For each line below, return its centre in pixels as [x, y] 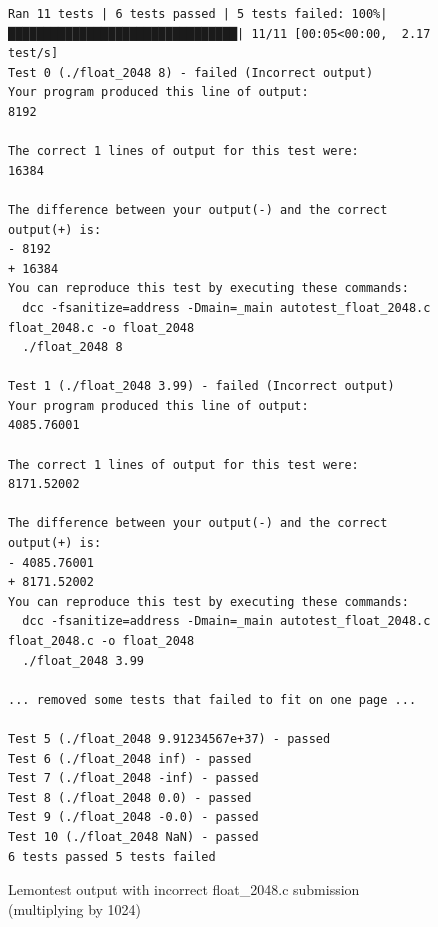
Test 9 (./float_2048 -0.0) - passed [133, 817]
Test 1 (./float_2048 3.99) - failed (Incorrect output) [201, 386]
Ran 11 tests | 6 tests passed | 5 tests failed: [176, 14]
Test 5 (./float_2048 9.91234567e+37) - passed [169, 738]
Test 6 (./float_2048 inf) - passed [130, 758]
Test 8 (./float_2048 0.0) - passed [130, 797]
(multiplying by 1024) [75, 908]
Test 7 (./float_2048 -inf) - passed [133, 778]
